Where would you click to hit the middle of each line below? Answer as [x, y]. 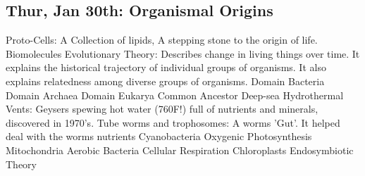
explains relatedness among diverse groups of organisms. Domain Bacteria [165, 81]
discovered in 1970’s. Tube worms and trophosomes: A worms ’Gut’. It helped [173, 122]
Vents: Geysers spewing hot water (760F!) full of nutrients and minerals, [162, 109]
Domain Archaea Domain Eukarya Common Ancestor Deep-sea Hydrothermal [175, 95]
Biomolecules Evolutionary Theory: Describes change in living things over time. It [183, 53]
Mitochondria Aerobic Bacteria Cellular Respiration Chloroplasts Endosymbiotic [180, 150]
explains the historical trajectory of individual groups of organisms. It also [166, 67]
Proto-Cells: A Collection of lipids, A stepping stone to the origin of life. [162, 40]
